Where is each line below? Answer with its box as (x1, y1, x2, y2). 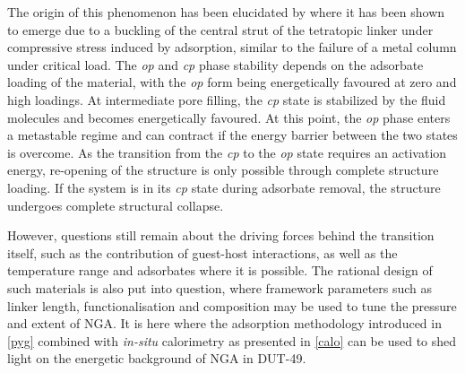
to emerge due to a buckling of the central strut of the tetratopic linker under (7, 20, 434, 39)
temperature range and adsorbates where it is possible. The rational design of (7, 261, 433, 280)
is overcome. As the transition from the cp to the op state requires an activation (7, 143, 447, 161)
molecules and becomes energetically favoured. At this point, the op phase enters (7, 108, 451, 126)
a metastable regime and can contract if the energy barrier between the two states (7, 126, 458, 144)
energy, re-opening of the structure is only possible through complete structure (7, 160, 439, 179)
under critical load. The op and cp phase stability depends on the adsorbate (7, 55, 424, 74)
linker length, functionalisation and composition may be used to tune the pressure (7, 296, 457, 315)
